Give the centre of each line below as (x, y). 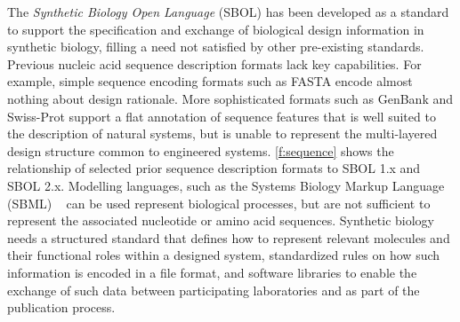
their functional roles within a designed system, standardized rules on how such (224, 255)
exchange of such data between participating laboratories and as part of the (214, 290)
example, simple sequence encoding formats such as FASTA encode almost (210, 81)
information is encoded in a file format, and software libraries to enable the (212, 272)
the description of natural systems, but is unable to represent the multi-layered (222, 134)
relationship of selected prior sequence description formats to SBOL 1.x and (214, 168)
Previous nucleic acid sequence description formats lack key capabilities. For (214, 63)
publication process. (61, 307)
